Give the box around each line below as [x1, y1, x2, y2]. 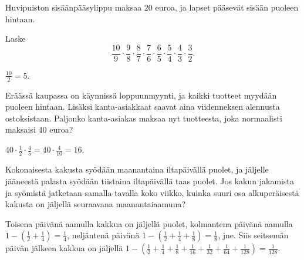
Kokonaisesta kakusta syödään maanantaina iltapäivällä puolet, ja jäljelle [5, 163, 269, 175]
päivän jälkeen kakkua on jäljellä [5, 242, 123, 254]
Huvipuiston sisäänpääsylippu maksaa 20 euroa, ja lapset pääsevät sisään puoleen [5, 1, 299, 13]
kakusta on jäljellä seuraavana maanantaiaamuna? [5, 198, 186, 210]
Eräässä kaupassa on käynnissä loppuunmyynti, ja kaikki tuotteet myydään [5, 89, 277, 101]
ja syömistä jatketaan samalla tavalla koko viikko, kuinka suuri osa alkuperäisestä [5, 186, 299, 198]
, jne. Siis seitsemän [218, 229, 289, 241]
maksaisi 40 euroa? [5, 123, 73, 136]
